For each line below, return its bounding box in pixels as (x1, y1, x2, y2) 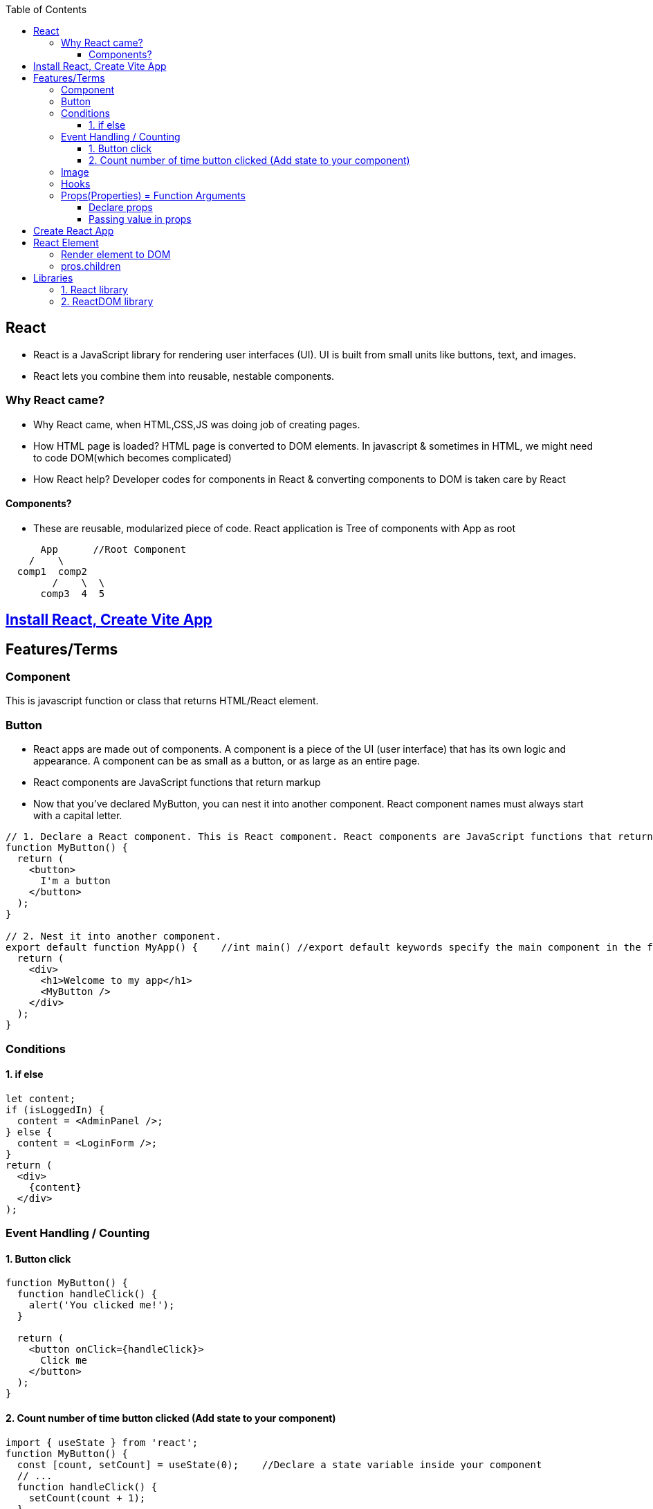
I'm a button (40, 875, 111, 887)
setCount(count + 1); (28, 1492, 146, 1503)
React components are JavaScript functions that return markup (33, 776, 321, 789)
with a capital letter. (33, 810, 122, 822)
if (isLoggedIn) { (6, 1104, 105, 1115)
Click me (40, 1355, 88, 1366)
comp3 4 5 (40, 587, 105, 599)
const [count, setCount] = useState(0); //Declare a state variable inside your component (17, 1458, 542, 1470)
